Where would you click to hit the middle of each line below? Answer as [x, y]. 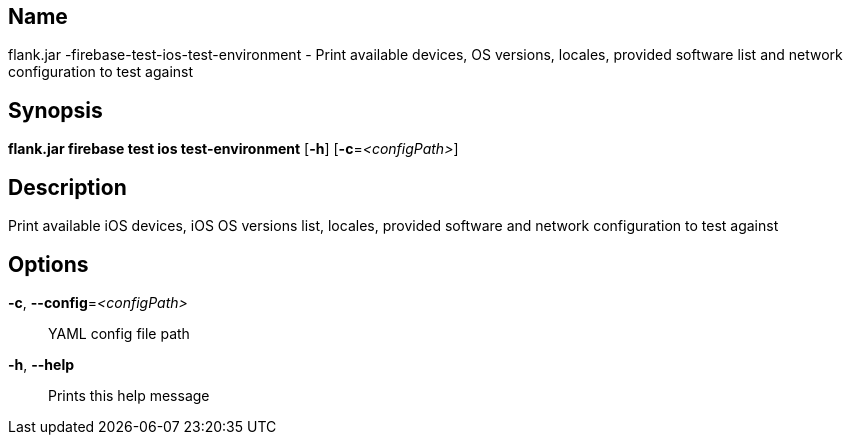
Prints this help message [129, 395]
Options [48, 264]
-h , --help [41, 364]
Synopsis [55, 110]
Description [67, 187]
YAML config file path [119, 333]
